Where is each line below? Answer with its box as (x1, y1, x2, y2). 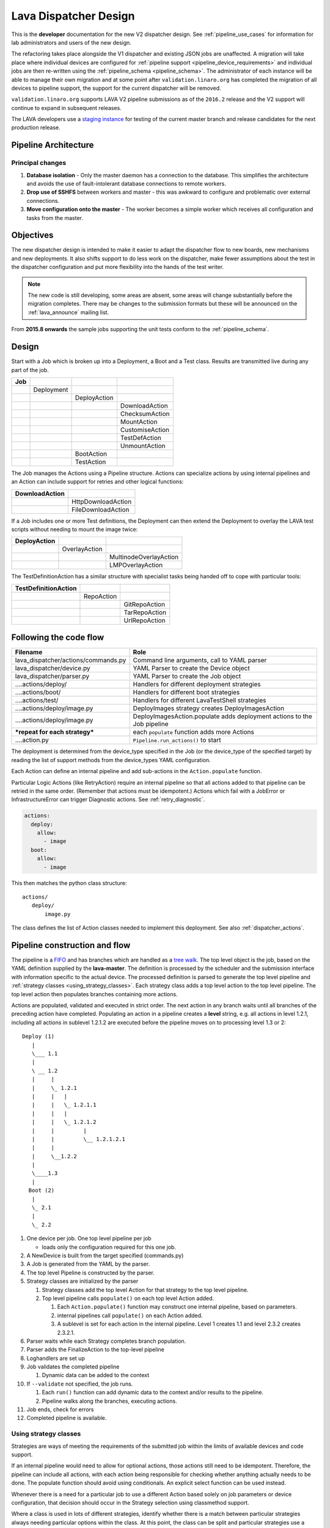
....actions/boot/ (15, 688, 61, 697)
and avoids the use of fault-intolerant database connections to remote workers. (26, 180, 226, 187)
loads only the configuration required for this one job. (42, 1243, 177, 1251)
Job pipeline (133, 720, 169, 729)
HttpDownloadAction (71, 497, 132, 505)
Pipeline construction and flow (11, 940, 131, 950)
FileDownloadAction (71, 505, 130, 513)
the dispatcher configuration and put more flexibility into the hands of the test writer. (11, 263, 224, 271)
